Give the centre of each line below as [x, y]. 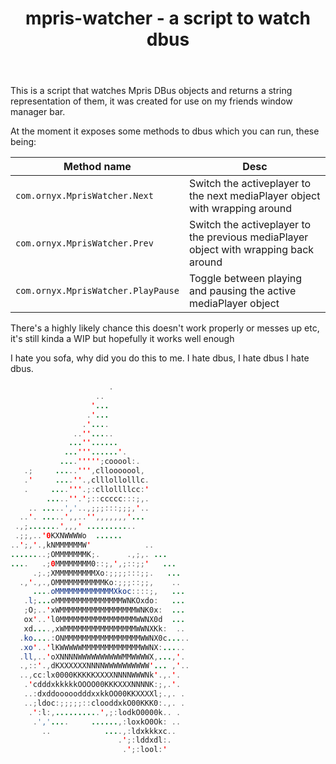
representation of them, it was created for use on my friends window [151, 101]
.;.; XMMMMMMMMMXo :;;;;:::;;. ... [107, 573]
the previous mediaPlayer [248, 237]
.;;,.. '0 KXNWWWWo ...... [68, 536]
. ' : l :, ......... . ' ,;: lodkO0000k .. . [105, 712]
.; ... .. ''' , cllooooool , [84, 471]
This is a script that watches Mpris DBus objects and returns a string [151, 91]
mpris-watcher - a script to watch [168, 18]
